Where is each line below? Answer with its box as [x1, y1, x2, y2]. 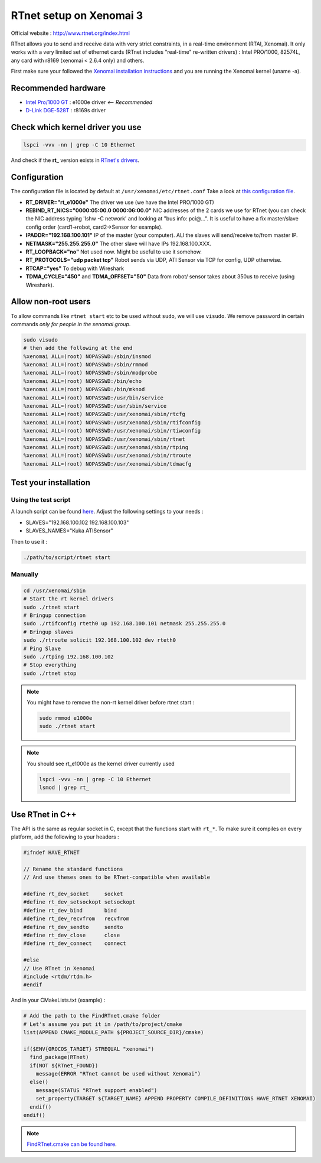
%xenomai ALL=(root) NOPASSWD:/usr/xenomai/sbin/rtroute [23, 452, 192, 459]
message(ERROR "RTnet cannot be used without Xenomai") [35, 1070, 201, 1077]
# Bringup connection [23, 612, 86, 619]
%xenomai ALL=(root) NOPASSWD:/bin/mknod [23, 386, 145, 393]
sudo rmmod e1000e [39, 715, 93, 722]
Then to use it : [11, 538, 48, 545]
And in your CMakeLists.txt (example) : [11, 996, 106, 1004]
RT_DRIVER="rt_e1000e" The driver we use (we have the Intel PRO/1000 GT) [25, 199, 215, 206]
